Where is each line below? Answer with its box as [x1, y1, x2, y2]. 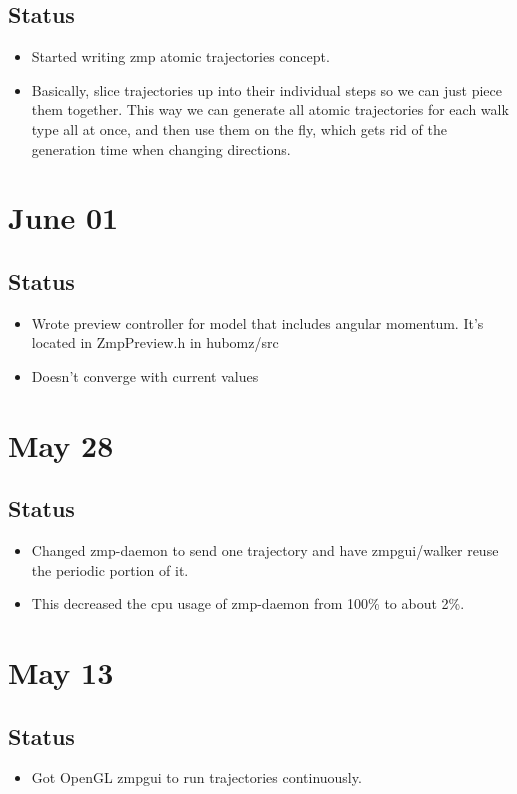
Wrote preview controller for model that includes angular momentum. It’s [31, 312, 484, 333]
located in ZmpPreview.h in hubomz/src [31, 332, 279, 353]
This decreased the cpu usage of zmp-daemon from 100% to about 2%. [31, 593, 465, 614]
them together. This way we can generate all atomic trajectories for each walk [31, 99, 509, 120]
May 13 [8, 652, 114, 693]
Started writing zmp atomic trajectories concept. [31, 46, 330, 67]
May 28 [8, 424, 114, 465]
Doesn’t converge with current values [31, 365, 259, 386]
